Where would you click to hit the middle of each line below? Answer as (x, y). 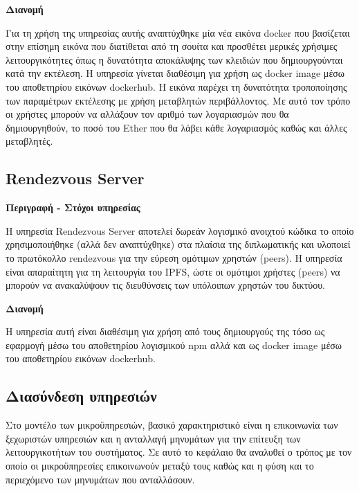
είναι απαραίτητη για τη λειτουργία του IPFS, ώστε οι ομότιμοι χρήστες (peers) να (173, 271)
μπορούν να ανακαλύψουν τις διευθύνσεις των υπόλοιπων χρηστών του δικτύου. (165, 285)
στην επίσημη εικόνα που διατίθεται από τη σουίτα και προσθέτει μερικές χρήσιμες (172, 46)
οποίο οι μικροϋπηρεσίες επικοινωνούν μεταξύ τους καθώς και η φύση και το (160, 466)
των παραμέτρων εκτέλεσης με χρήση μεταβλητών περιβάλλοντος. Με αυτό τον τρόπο (178, 100)
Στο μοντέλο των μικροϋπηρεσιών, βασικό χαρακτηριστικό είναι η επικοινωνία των (172, 425)
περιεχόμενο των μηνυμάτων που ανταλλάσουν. (100, 479)
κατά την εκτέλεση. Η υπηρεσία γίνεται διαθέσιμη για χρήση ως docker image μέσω (175, 73)
